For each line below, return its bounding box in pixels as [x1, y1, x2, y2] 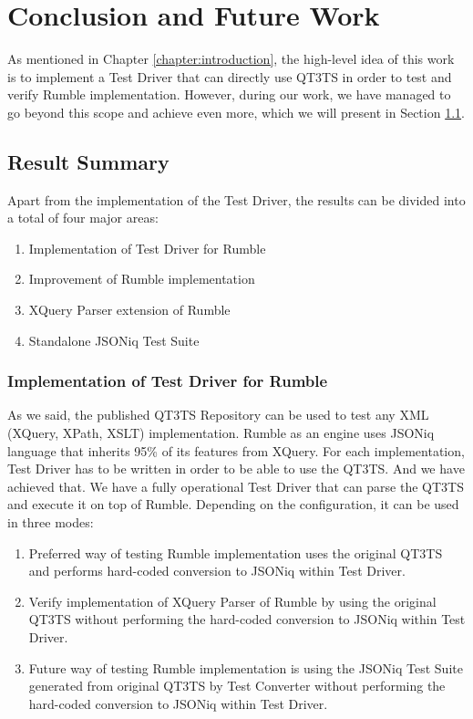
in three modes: [7, 513, 94, 532]
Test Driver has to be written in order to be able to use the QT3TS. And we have [7, 459, 465, 478]
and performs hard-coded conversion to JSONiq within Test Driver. [28, 561, 406, 580]
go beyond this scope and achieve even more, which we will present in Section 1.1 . [7, 102, 465, 121]
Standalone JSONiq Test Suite [28, 330, 200, 349]
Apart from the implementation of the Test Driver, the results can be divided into [7, 190, 466, 209]
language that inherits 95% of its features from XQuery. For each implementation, [7, 441, 465, 460]
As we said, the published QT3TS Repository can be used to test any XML [7, 405, 429, 424]
